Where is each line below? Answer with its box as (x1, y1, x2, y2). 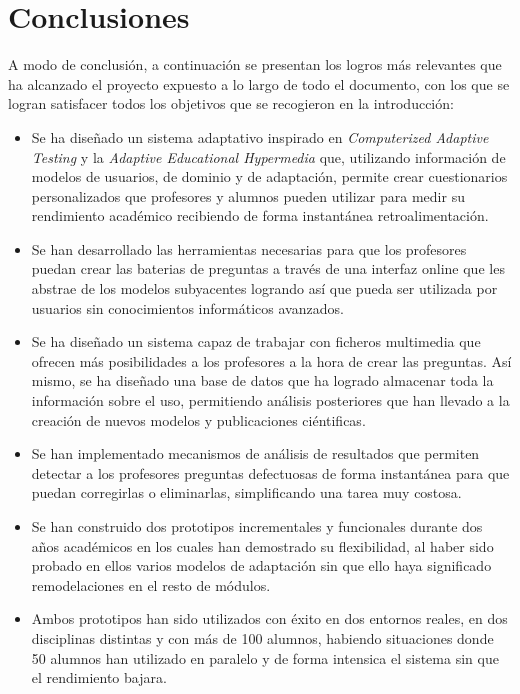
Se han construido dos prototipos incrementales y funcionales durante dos (31, 516, 483, 536)
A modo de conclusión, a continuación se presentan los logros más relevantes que (8, 54, 502, 75)
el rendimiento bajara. (31, 667, 167, 688)
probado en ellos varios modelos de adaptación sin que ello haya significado (31, 555, 492, 576)
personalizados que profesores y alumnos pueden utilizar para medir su (31, 185, 465, 206)
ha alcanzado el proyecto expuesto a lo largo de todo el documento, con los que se (8, 73, 510, 94)
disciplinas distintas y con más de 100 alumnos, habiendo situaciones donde (31, 627, 494, 648)
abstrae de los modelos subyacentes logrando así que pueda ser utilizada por (31, 278, 498, 299)
